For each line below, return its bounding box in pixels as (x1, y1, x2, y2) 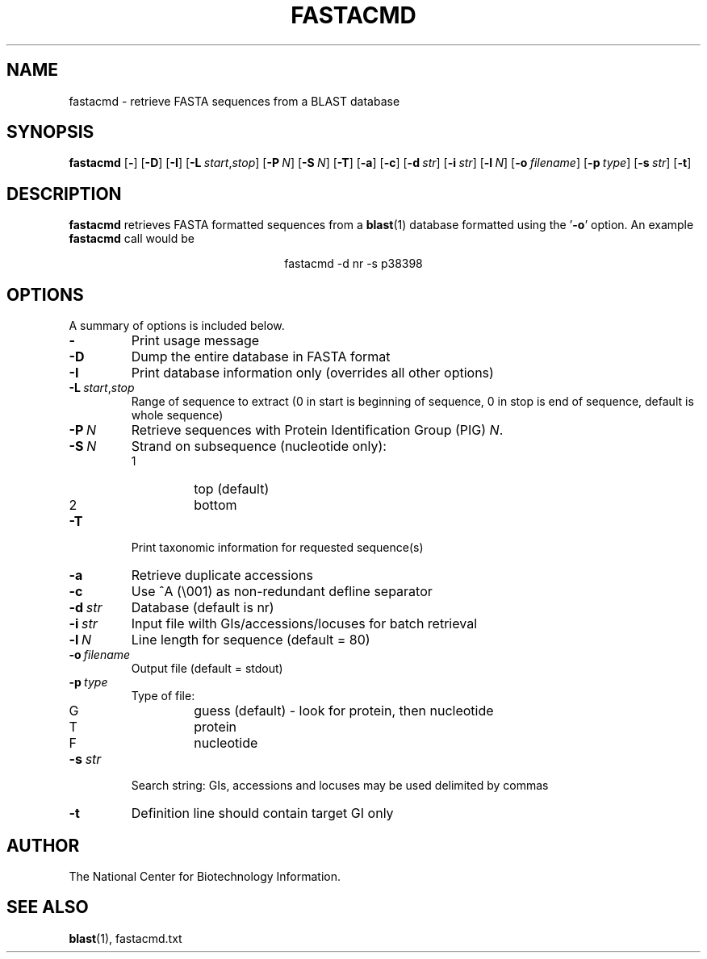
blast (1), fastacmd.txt (69, 931, 182, 945)
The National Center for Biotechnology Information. (69, 869, 341, 883)
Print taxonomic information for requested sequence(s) (131, 540, 424, 555)
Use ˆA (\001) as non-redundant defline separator (131, 583, 433, 600)
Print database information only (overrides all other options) (131, 365, 494, 382)
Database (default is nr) (131, 599, 274, 616)
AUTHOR (6, 835, 80, 856)
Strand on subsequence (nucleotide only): (131, 438, 387, 455)
